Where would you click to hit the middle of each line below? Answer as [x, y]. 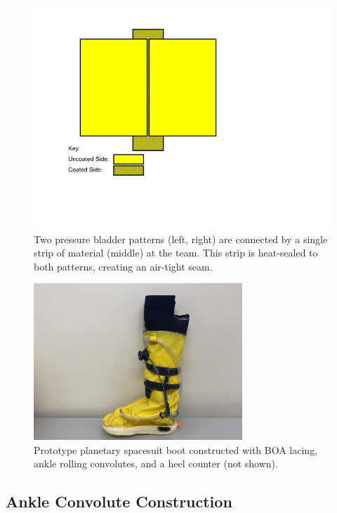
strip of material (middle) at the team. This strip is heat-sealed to [176, 253]
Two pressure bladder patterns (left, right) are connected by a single [181, 239]
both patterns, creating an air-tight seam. [123, 266]
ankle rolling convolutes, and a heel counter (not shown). [156, 463]
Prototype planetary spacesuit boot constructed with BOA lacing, [176, 449]
